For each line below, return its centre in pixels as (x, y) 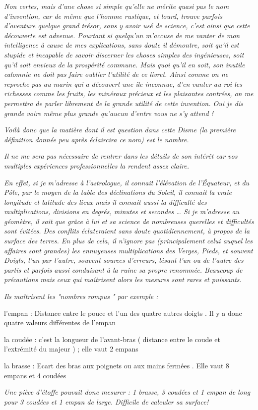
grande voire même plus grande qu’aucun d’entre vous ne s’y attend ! (109, 113)
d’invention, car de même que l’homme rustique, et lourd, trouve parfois (113, 16)
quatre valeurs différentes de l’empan (60, 322)
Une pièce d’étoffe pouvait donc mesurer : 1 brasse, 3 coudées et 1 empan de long (127, 392)
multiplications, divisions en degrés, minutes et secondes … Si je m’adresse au (122, 211)
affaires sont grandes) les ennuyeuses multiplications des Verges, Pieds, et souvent (129, 250)
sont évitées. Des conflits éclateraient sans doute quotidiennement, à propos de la (127, 231)
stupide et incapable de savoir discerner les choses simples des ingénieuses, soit (124, 54)
